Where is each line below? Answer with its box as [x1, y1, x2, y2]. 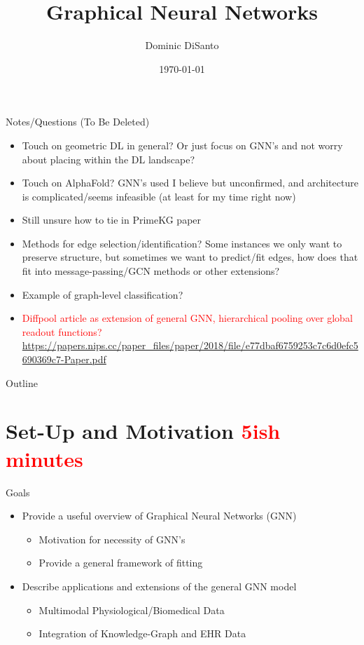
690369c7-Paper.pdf [22, 352, 106, 367]
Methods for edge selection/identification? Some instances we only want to [22, 236, 342, 250]
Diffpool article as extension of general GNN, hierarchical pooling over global [22, 311, 353, 325]
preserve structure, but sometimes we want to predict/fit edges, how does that [22, 250, 358, 264]
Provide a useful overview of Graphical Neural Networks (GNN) [22, 508, 297, 523]
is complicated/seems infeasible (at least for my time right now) [22, 189, 296, 203]
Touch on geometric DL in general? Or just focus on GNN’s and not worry [22, 137, 343, 152]
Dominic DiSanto [145, 38, 219, 53]
